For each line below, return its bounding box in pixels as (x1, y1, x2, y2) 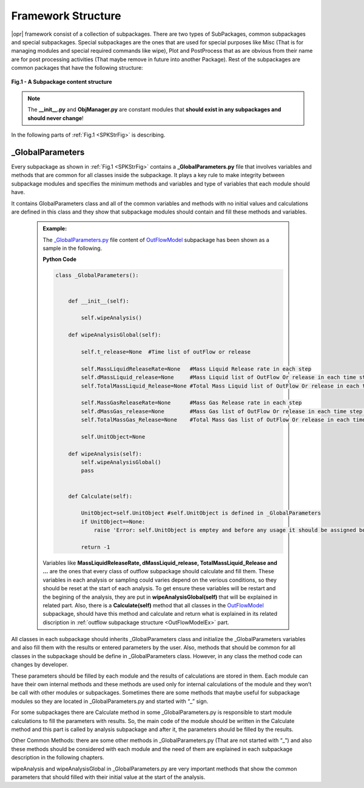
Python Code (42, 255, 77, 263)
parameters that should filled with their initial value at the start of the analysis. (11, 773, 206, 781)
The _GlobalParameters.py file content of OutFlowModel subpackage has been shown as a (42, 236, 269, 243)
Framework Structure (11, 9, 121, 22)
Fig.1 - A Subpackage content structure (11, 78, 112, 85)
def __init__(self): (68, 297, 130, 305)
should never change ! (27, 114, 84, 121)
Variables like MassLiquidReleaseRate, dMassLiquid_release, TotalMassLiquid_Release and (42, 559, 277, 567)
